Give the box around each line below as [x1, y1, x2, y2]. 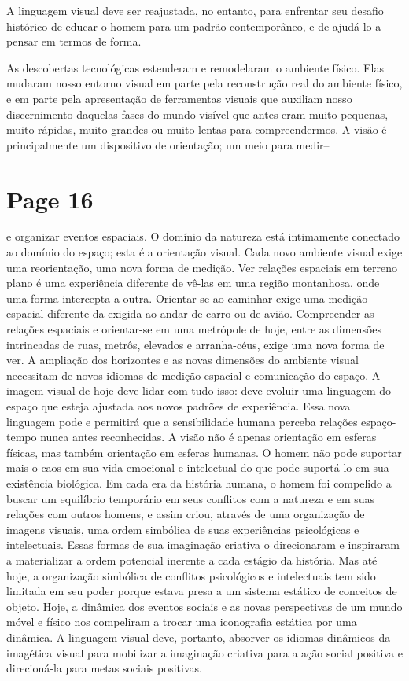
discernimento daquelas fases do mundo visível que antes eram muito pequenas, [6, 105, 389, 122]
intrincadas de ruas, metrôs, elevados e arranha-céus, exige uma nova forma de [6, 336, 385, 352]
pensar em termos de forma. [6, 33, 142, 50]
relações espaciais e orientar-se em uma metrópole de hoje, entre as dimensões [6, 321, 382, 337]
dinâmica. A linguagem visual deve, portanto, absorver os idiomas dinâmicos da [6, 628, 391, 645]
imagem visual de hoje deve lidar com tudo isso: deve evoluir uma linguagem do [6, 382, 392, 399]
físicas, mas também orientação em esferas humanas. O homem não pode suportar [6, 444, 402, 460]
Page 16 [6, 182, 94, 215]
